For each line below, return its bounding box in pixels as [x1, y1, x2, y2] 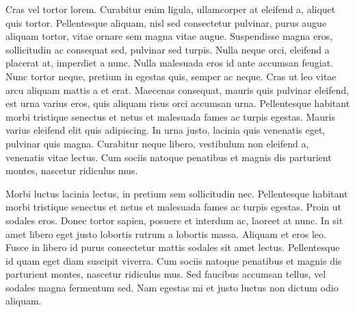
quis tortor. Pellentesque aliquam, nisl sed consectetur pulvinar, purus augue [5, 15, 327, 29]
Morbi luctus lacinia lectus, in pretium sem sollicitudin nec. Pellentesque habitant [5, 186, 348, 200]
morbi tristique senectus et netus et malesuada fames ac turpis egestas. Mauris [5, 109, 335, 123]
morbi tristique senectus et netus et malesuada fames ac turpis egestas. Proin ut [5, 200, 341, 214]
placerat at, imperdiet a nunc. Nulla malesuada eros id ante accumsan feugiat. [5, 56, 334, 70]
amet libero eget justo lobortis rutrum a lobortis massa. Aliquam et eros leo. [5, 226, 326, 241]
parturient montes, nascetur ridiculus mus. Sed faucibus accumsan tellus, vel [5, 267, 326, 281]
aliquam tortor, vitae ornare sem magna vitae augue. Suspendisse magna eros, [5, 29, 333, 43]
